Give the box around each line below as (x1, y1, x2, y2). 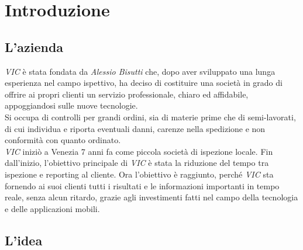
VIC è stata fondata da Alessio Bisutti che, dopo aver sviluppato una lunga (5, 65, 276, 77)
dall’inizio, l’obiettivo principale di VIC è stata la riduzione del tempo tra (5, 157, 269, 169)
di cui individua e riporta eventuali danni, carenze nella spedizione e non (5, 122, 266, 134)
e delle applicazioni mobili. (5, 202, 100, 214)
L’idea (5, 231, 43, 249)
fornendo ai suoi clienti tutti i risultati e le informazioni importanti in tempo (5, 179, 280, 192)
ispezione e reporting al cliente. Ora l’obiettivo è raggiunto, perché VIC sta (5, 168, 274, 180)
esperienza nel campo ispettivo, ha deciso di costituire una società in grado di (5, 77, 283, 89)
